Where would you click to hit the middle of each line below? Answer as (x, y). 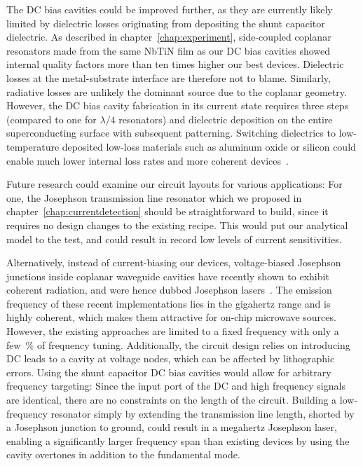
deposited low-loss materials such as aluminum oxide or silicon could (209, 146)
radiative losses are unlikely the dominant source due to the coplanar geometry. (177, 91)
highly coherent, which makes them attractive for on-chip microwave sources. (171, 317)
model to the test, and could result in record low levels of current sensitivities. (174, 239)
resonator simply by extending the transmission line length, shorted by (203, 413)
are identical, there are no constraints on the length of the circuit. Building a (172, 400)
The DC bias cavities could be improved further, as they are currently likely (170, 9)
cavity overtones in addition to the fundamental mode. (123, 454)
